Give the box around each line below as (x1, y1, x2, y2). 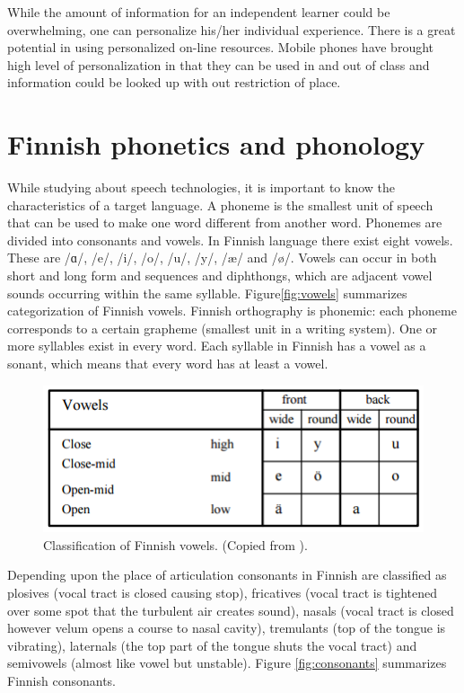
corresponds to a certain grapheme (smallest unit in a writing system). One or (7, 318, 438, 337)
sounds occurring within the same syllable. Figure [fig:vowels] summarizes (7, 283, 407, 302)
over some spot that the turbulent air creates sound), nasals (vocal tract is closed (7, 600, 454, 619)
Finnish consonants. (7, 671, 117, 689)
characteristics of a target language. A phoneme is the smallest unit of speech (7, 195, 433, 214)
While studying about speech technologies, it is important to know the (7, 178, 396, 197)
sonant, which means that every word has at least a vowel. (7, 354, 328, 373)
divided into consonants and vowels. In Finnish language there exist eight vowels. (7, 230, 453, 249)
